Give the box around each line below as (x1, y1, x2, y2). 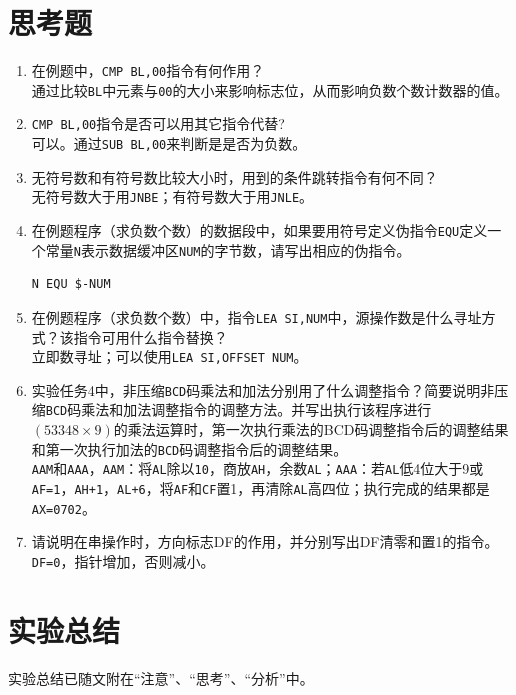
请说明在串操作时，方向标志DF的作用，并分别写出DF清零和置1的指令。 (31, 531, 499, 552)
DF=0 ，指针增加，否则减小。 (31, 550, 215, 571)
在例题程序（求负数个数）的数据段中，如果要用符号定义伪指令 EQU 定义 (31, 220, 488, 240)
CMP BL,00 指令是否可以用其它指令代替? (31, 113, 285, 134)
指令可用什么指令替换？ (73, 326, 228, 347)
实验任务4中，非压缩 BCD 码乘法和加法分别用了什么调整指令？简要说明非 (31, 379, 495, 400)
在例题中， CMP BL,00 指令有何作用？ (31, 60, 265, 81)
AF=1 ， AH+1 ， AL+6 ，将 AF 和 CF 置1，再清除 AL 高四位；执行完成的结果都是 (31, 478, 490, 499)
